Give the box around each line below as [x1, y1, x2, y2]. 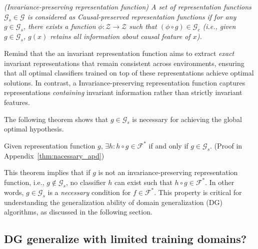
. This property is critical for [154, 186, 242, 197]
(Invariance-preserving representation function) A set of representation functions [4, 1, 251, 11]
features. [4, 96, 30, 107]
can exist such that [114, 176, 172, 187]
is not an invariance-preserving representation [98, 167, 238, 177]
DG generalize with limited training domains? [4, 231, 247, 246]
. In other [205, 176, 234, 187]
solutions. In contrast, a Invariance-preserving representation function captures [4, 77, 245, 87]
